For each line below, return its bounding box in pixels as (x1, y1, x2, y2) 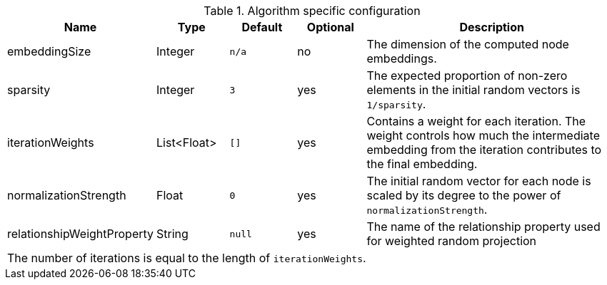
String (156, 227, 189, 241)
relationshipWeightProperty (7, 227, 154, 241)
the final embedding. (366, 157, 478, 171)
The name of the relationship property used (366, 219, 601, 234)
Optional (306, 20, 354, 34)
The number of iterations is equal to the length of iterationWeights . (7, 251, 366, 265)
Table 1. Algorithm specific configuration (204, 4, 421, 18)
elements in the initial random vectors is (366, 83, 581, 97)
